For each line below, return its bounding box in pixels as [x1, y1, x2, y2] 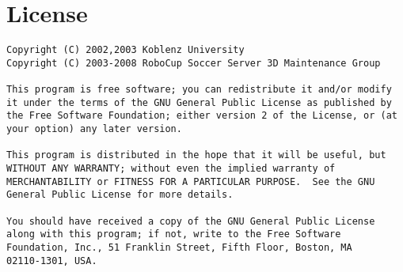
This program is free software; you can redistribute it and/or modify [6, 84, 392, 96]
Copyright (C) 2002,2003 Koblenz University [6, 44, 245, 56]
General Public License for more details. [6, 189, 234, 201]
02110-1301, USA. [6, 255, 97, 266]
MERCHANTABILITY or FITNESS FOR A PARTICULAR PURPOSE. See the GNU [6, 176, 375, 187]
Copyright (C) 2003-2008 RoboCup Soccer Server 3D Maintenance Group [6, 57, 381, 69]
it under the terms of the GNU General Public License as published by [6, 96, 392, 108]
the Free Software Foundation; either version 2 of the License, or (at [6, 110, 397, 122]
